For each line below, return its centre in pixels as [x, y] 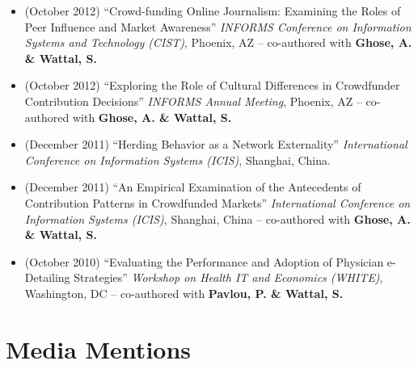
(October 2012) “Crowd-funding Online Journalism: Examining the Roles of [213, 10]
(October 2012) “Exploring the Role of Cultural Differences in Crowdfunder [212, 85]
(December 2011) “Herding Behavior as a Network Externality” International [216, 144]
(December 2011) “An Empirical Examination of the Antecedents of [193, 187]
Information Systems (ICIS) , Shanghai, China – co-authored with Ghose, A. [217, 218]
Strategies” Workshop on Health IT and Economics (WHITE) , [228, 277]
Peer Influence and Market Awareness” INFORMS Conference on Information [218, 26]
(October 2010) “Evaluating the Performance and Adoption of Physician [204, 261]
